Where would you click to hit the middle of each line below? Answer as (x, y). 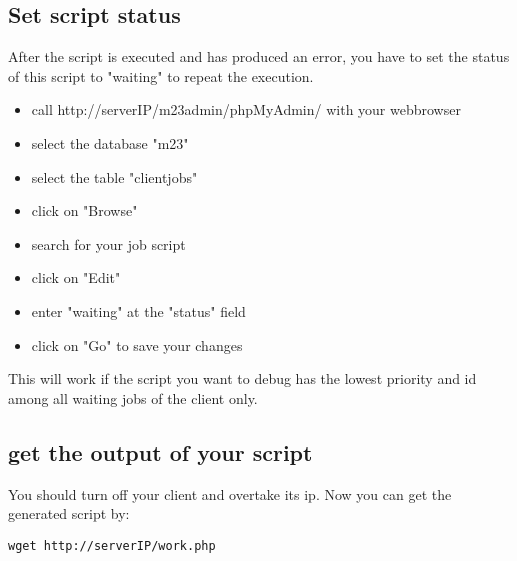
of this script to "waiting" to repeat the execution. (161, 75)
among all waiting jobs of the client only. (133, 397)
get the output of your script (160, 451)
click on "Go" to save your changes (137, 344)
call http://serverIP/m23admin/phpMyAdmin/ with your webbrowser (246, 109)
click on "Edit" (76, 277)
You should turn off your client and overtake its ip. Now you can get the (230, 493)
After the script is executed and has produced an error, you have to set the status (259, 56)
